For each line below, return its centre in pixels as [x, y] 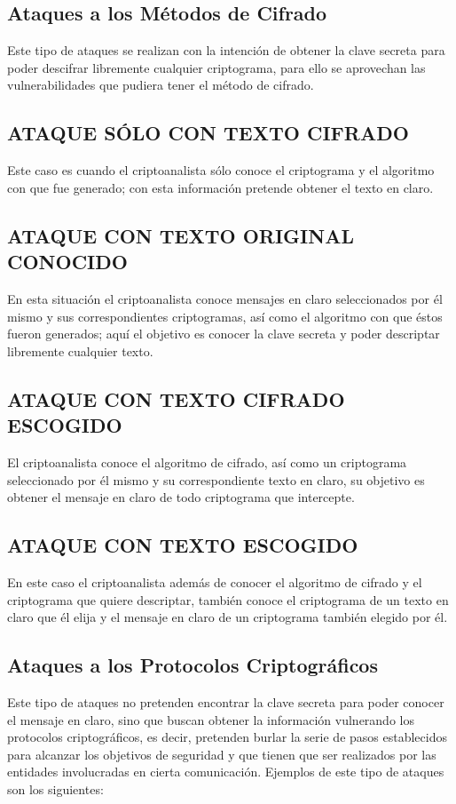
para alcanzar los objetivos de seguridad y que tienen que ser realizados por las [222, 754]
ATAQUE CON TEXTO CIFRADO [176, 398]
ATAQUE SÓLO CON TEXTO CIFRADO [208, 133]
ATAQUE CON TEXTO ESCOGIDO [183, 545]
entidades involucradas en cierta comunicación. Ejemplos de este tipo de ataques [226, 772]
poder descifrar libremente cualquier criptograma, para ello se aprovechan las [216, 67]
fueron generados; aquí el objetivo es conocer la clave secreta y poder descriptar [224, 334]
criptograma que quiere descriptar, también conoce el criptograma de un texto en [228, 599]
